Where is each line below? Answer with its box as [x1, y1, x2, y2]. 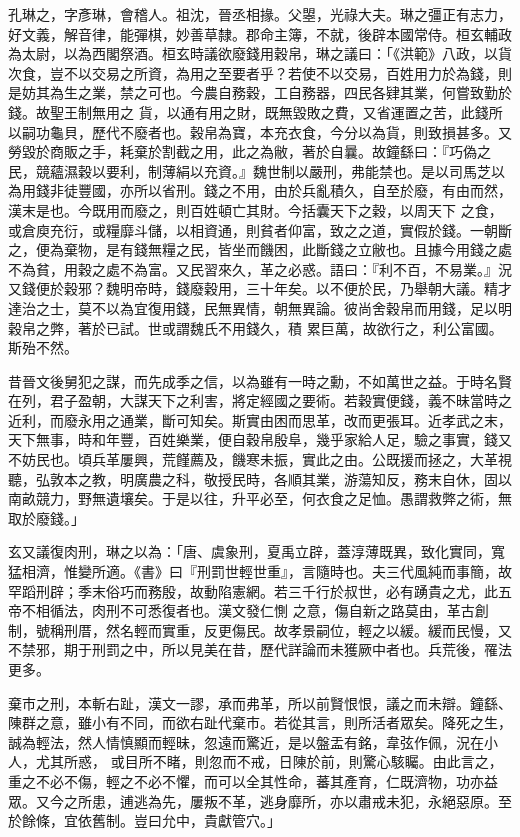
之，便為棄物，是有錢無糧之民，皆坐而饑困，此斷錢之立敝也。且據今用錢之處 [8, 239, 512, 260]
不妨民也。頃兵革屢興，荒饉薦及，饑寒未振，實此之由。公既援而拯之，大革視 [8, 449, 512, 470]
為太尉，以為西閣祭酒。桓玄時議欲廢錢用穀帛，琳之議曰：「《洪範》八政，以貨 [8, 43, 512, 64]
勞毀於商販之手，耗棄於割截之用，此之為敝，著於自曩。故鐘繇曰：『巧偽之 [8, 141, 491, 162]
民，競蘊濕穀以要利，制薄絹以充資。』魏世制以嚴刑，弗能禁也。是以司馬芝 [8, 160, 491, 181]
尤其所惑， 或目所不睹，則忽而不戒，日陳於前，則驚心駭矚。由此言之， [35, 751, 503, 772]
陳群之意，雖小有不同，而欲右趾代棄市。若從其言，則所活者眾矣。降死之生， [8, 712, 512, 733]
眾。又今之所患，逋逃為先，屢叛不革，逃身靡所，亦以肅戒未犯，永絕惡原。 [8, 790, 498, 811]
